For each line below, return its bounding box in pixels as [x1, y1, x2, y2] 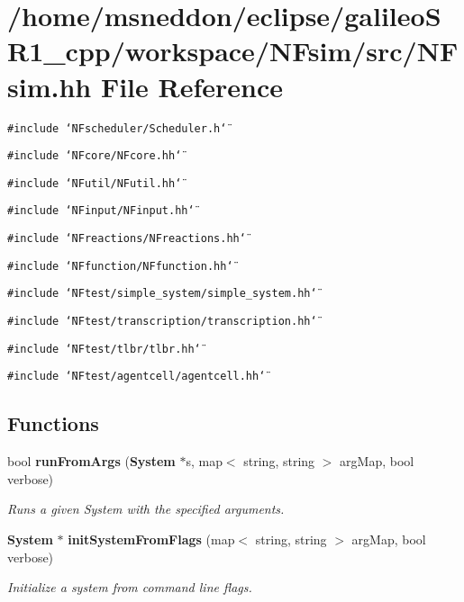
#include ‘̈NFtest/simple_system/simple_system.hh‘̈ [7, 287, 317, 301]
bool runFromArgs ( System [7, 452, 176, 471]
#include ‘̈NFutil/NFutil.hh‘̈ [7, 176, 182, 190]
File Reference [100, 67, 284, 104]
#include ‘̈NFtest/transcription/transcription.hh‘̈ [7, 315, 317, 328]
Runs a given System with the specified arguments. [7, 499, 285, 518]
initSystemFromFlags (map [68, 530, 235, 549]
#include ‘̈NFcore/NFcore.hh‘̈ [7, 149, 182, 163]
